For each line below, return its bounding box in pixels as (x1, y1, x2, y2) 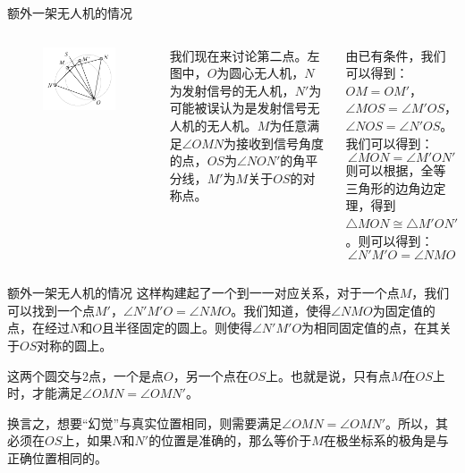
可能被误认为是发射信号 (169, 98, 308, 117)
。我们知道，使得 (231, 300, 332, 319)
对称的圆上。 (37, 335, 113, 354)
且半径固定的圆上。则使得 (101, 318, 252, 337)
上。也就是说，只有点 (265, 366, 391, 384)
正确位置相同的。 (7, 448, 107, 467)
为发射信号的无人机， (169, 80, 295, 99)
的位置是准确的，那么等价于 (148, 431, 312, 450)
